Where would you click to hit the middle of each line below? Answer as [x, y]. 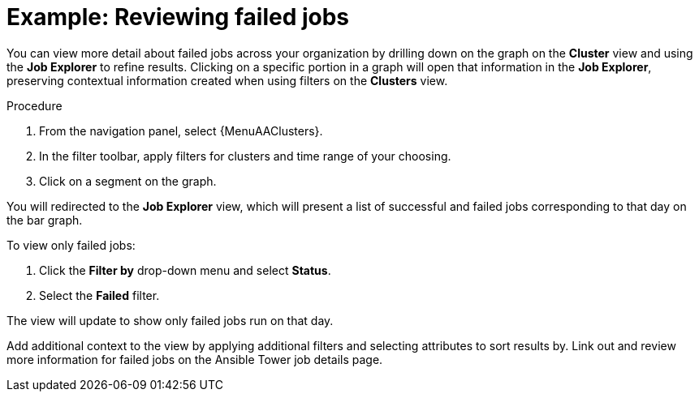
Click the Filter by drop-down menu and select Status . [185, 270]
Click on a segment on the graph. [128, 181]
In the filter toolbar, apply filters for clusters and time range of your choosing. [245, 156]
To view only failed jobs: [71, 245]
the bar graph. [45, 220]
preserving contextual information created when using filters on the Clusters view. [227, 80]
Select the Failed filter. [99, 295]
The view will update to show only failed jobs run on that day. [170, 320]
